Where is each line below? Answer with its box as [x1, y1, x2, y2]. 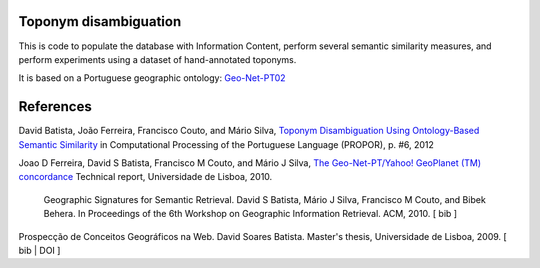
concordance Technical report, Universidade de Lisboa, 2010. [18, 171, 273, 183]
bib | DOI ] [18, 244, 61, 256]
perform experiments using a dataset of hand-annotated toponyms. [18, 53, 297, 65]
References [18, 98, 92, 115]
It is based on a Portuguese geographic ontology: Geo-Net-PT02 [18, 72, 286, 84]
